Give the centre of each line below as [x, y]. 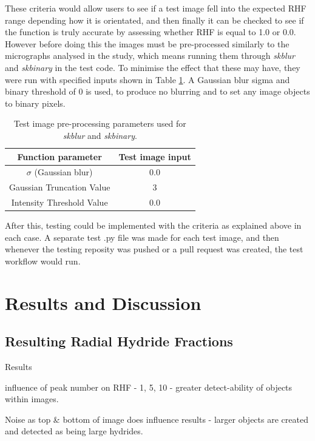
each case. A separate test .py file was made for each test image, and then [142, 237]
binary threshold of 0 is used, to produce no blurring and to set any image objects [157, 91]
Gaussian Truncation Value [60, 187]
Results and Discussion [103, 302]
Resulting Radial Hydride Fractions [119, 341]
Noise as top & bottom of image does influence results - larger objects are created [157, 419]
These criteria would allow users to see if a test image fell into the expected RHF [156, 8]
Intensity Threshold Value [59, 202]
